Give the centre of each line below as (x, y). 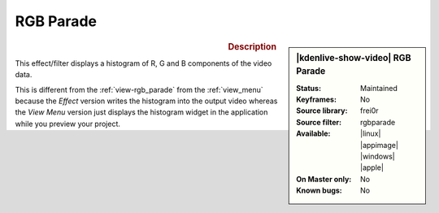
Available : (313, 133)
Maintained (379, 88)
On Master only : (324, 179)
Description (252, 46)
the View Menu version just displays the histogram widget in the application (141, 112)
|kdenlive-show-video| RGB (354, 58)
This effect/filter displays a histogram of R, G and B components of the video (143, 63)
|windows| (378, 156)
